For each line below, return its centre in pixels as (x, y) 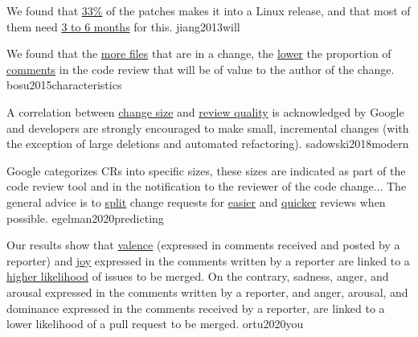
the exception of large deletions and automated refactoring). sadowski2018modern (208, 144)
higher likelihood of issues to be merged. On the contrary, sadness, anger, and (198, 276)
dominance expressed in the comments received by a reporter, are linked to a (196, 308)
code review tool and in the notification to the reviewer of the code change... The (207, 186)
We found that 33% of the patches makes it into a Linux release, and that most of (209, 10)
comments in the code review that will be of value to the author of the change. (201, 69)
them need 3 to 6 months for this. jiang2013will (123, 26)
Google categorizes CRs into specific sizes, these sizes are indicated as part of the (206, 170)
